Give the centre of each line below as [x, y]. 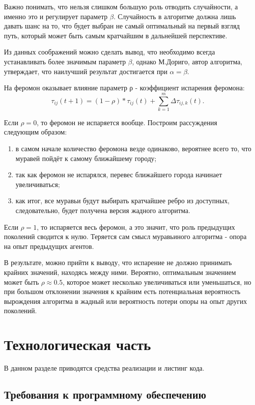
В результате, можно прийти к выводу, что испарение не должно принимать [118, 262]
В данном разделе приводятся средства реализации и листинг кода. [104, 368]
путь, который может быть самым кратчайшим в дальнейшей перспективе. [116, 35]
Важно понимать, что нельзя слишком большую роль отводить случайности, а [121, 6]
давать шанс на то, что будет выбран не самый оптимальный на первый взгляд [122, 26]
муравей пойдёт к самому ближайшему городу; [86, 158]
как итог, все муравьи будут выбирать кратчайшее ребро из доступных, [123, 201]
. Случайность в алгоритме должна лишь [175, 16]
